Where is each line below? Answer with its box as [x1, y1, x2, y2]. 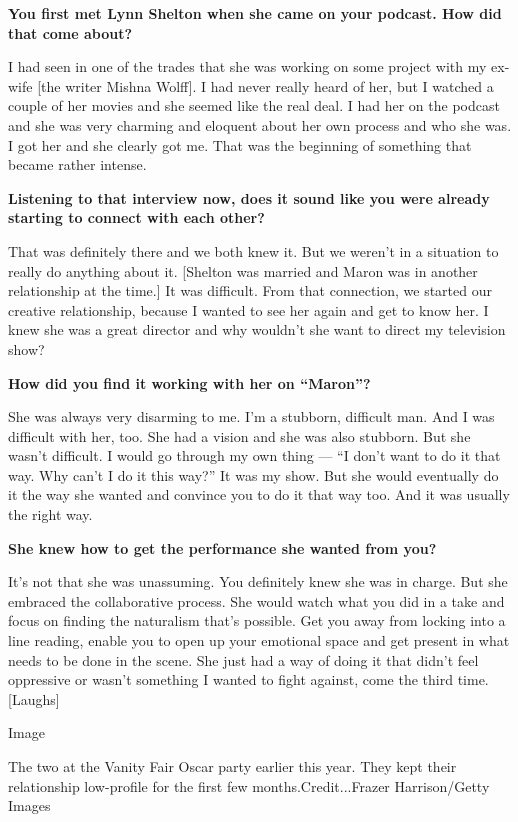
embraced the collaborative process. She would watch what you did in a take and [8, 590, 505, 611]
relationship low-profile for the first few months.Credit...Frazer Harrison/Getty [8, 775, 490, 796]
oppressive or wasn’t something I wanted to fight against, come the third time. [8, 669, 489, 690]
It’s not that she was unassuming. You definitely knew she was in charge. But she [8, 571, 508, 592]
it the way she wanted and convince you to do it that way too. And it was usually [8, 484, 510, 505]
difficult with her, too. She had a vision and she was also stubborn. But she [8, 425, 471, 446]
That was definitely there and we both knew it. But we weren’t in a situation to [8, 240, 499, 261]
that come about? [8, 22, 133, 43]
